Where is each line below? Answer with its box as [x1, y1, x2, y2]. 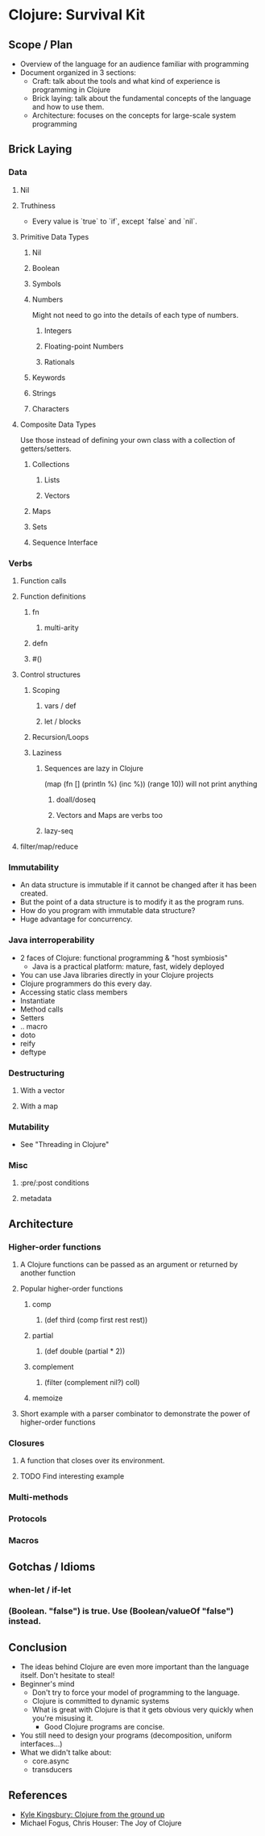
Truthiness [19, 200, 56, 211]
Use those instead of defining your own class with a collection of [19, 435, 236, 444]
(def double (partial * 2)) [43, 1346, 126, 1356]
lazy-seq [43, 825, 74, 836]
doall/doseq [56, 795, 97, 804]
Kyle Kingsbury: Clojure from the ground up [19, 1809, 165, 1820]
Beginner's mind [19, 1680, 75, 1689]
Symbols [31, 278, 62, 288]
